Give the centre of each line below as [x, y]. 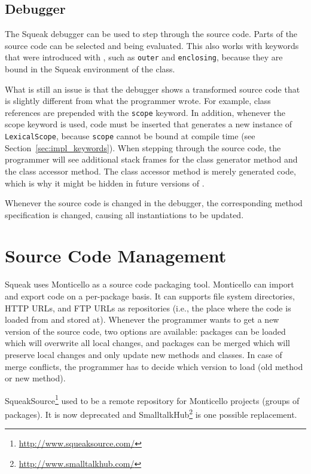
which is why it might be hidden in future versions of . [105, 183]
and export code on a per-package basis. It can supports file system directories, [150, 296]
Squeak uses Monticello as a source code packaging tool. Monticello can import [150, 284]
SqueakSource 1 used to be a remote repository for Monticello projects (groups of [152, 399]
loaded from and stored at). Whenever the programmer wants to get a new [142, 319]
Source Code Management [116, 256]
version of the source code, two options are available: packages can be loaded [145, 331]
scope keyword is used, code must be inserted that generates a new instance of [149, 124]
